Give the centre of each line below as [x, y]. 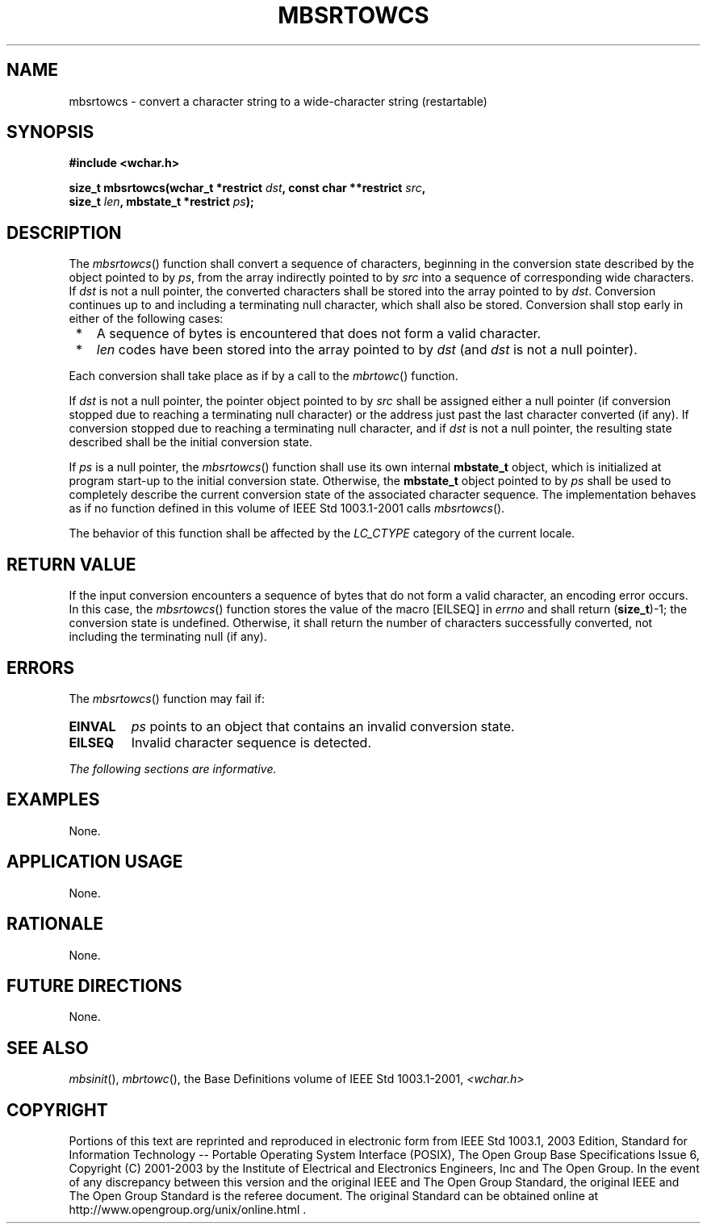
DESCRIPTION [64, 232]
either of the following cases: [146, 319]
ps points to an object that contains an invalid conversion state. [323, 726]
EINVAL [92, 726]
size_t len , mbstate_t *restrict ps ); [161, 202]
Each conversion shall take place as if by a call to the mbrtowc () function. [264, 376]
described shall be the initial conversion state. [191, 442]
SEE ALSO [48, 1048]
